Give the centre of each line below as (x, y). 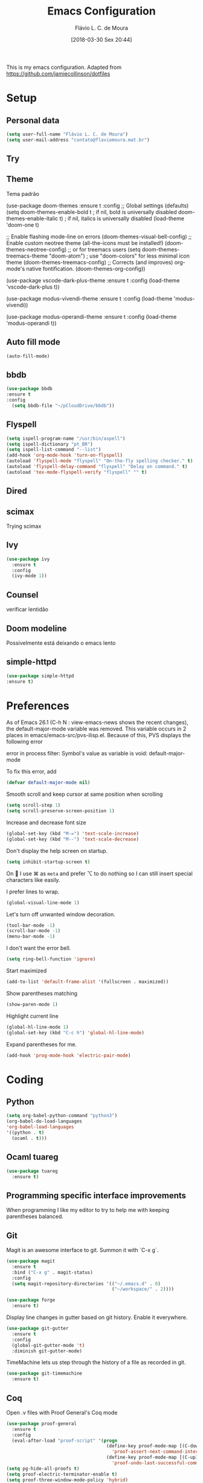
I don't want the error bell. (39, 948)
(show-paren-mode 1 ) (32, 1004)
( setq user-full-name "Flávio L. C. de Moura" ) (67, 134)
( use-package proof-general (42, 1423)
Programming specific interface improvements (96, 1195)
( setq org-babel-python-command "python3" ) (62, 1116)
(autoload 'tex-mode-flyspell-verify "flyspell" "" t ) (77, 472)
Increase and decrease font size (46, 823)
